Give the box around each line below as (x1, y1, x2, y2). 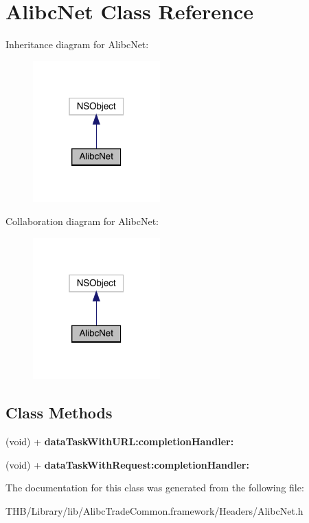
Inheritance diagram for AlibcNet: (5, 37, 149, 52)
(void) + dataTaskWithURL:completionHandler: (5, 434, 234, 448)
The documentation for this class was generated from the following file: (5, 480, 304, 495)
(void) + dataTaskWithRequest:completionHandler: (5, 457, 249, 471)
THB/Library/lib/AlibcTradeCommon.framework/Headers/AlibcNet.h (5, 503, 304, 517)
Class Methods (5, 402, 113, 423)
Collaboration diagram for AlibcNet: (5, 214, 159, 228)
